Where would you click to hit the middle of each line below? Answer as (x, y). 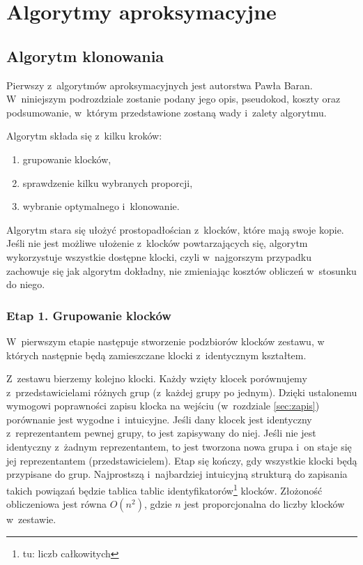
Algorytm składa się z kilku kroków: (84, 136)
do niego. (26, 284)
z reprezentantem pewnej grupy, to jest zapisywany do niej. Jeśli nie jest (161, 433)
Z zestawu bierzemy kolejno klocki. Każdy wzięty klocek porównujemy (157, 378)
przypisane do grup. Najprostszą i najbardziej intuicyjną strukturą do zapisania (177, 474)
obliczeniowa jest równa (56, 504)
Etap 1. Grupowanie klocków (89, 315)
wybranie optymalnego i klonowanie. (101, 206)
